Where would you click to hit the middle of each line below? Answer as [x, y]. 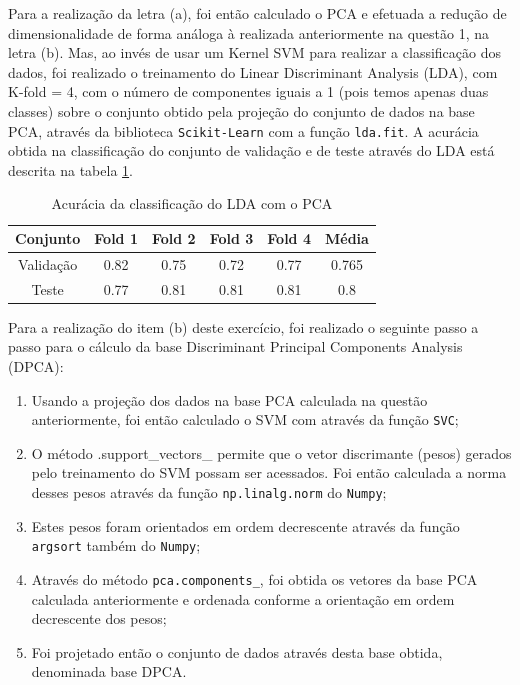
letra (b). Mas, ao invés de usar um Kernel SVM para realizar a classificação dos [254, 52]
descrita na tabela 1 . [70, 169]
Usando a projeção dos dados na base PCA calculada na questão [229, 399]
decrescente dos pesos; [99, 618]
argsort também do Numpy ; [116, 545]
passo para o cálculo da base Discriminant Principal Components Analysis [235, 346]
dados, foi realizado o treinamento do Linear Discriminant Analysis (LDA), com [253, 71]
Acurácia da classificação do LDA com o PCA [192, 203]
